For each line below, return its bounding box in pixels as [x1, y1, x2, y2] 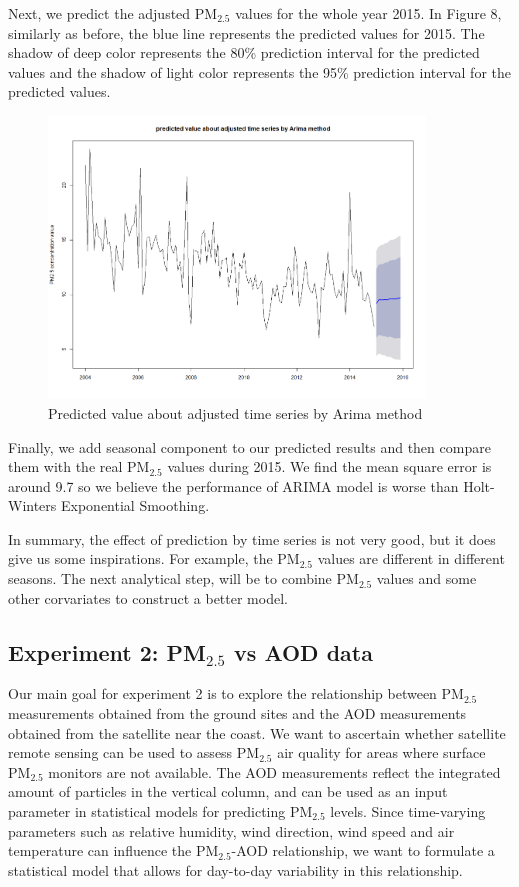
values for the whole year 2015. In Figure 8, [235, 3, 502, 23]
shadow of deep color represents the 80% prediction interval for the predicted [8, 42, 480, 63]
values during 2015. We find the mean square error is [167, 456, 492, 477]
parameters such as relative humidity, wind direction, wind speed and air [8, 820, 455, 841]
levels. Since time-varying [330, 801, 486, 822]
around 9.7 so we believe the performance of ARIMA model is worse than [8, 475, 459, 496]
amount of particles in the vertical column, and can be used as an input [8, 781, 448, 802]
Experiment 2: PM [8, 636, 207, 667]
